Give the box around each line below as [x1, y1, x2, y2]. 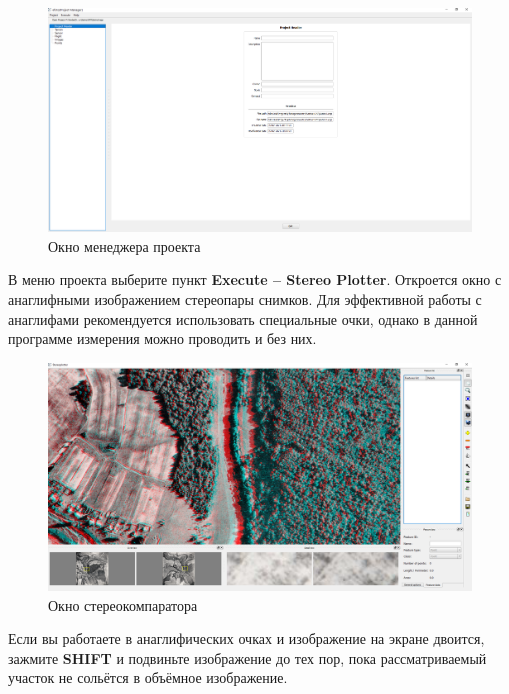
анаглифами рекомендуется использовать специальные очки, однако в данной [8, 308, 478, 329]
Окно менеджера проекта [48, 235, 201, 256]
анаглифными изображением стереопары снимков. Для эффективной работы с [8, 289, 482, 309]
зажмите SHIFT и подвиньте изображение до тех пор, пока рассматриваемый [8, 647, 487, 668]
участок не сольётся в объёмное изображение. [8, 667, 288, 688]
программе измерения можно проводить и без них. [8, 328, 317, 349]
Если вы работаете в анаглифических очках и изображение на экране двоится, [8, 628, 485, 649]
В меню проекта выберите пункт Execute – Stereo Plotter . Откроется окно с [8, 269, 502, 290]
